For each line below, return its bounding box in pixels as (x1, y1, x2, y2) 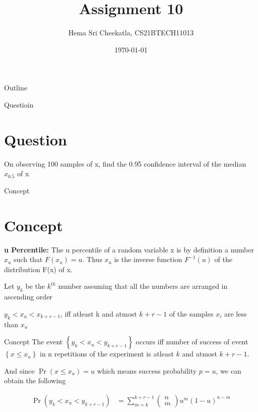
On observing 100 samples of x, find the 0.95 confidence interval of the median (4, 158, 246, 169)
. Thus (82, 254, 102, 265)
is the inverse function (114, 254, 182, 265)
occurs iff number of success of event (136, 336, 248, 347)
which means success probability (97, 365, 197, 376)
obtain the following (4, 375, 66, 386)
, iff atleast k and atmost (60, 308, 137, 319)
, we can (216, 365, 241, 376)
